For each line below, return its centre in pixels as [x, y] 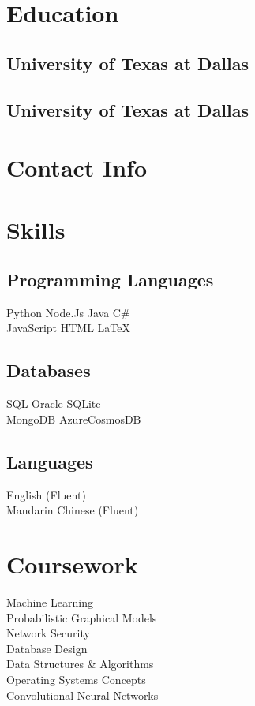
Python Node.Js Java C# [68, 312]
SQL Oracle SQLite [54, 403]
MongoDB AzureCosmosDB [74, 418]
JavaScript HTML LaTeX [68, 328]
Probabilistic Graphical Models [82, 617]
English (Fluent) [46, 494]
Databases [49, 370]
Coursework [72, 564]
